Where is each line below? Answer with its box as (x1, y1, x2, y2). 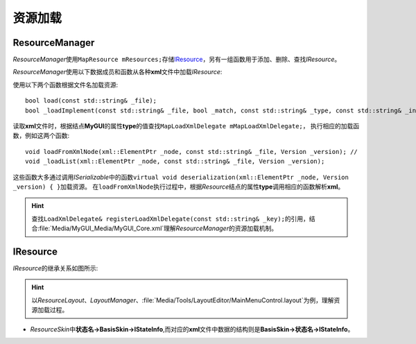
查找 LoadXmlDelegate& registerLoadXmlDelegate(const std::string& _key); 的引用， (31, 214, 310, 223)
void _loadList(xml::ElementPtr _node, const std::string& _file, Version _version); (25, 157, 325, 166)
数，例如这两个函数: (12, 132, 70, 140)
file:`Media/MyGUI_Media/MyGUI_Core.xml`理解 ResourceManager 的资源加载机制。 (39, 224, 277, 232)
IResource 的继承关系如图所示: (12, 264, 98, 273)
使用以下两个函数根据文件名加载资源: (12, 80, 119, 89)
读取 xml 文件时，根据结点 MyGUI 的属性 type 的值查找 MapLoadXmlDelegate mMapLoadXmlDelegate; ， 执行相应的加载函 (12, 122, 360, 130)
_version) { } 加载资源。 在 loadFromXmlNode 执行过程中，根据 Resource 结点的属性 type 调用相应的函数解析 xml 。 (12, 182, 345, 191)
